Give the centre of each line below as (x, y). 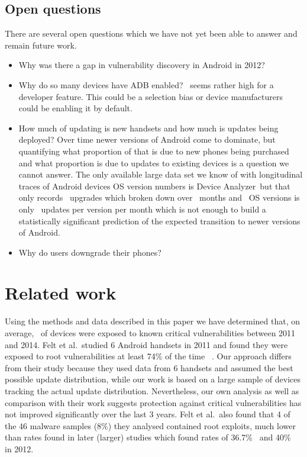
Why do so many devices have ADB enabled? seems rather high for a (146, 84)
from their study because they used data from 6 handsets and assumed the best (149, 367)
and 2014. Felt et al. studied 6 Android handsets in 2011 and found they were (146, 344)
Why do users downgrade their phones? (90, 252)
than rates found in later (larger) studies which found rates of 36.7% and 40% (148, 437)
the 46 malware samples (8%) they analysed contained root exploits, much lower (150, 425)
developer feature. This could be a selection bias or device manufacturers (151, 96)
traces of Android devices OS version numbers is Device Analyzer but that (154, 186)
